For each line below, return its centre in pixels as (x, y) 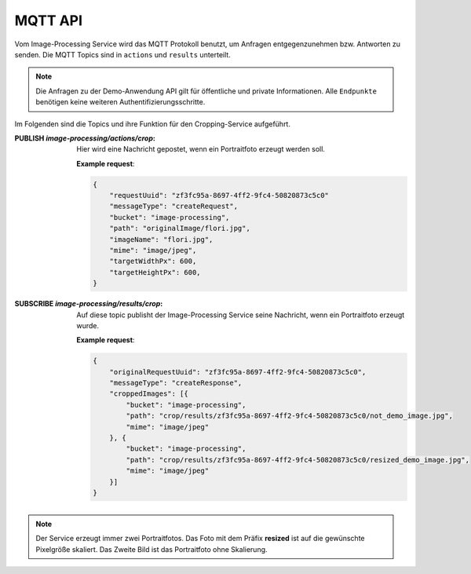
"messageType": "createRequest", (174, 207)
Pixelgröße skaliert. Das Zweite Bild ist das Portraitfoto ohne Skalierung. (152, 549)
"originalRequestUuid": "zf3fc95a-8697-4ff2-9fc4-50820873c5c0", (238, 372)
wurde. (88, 325)
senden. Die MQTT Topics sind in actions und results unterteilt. (122, 54)
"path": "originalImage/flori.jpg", (180, 229)
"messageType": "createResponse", (176, 383)
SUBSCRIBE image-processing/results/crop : (89, 304)
